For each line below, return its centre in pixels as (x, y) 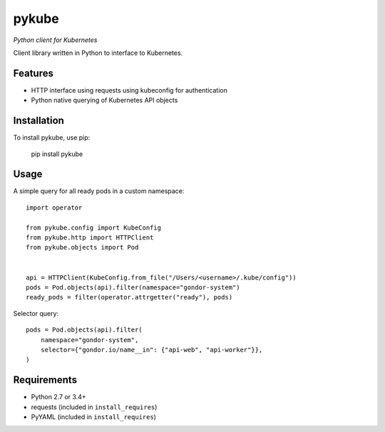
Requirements (45, 380)
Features (33, 73)
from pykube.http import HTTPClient (90, 238)
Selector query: (36, 313)
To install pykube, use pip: (52, 138)
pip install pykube (57, 154)
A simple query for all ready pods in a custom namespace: (99, 191)
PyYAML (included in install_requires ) (94, 416)
